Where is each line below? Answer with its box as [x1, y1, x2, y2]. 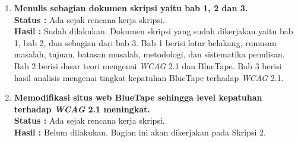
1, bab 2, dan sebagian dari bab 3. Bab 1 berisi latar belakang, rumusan [14, 36, 277, 49]
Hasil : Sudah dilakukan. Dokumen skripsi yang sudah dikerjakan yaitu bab [14, 25, 293, 37]
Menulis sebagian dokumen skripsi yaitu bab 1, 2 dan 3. [14, 2, 248, 14]
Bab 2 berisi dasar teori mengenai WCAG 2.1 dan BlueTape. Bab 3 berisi [14, 59, 282, 72]
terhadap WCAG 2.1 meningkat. [14, 102, 150, 115]
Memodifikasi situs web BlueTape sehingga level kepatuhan [14, 91, 262, 104]
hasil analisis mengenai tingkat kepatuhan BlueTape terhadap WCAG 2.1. [14, 71, 284, 83]
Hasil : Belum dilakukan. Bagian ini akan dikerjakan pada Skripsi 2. [14, 125, 266, 138]
